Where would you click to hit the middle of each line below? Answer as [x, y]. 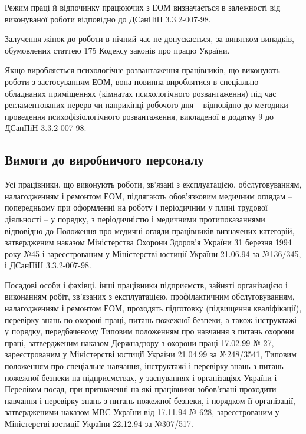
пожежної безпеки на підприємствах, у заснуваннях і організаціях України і [141, 377]
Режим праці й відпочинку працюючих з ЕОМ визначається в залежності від [143, 7]
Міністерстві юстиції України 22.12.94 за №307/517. [99, 424]
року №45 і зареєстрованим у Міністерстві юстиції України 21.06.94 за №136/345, [153, 253]
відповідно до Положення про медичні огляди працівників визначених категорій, [150, 230]
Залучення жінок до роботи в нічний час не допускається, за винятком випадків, [149, 39]
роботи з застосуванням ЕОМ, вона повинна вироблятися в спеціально [132, 81]
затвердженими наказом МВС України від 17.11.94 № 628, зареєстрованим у [142, 412]
